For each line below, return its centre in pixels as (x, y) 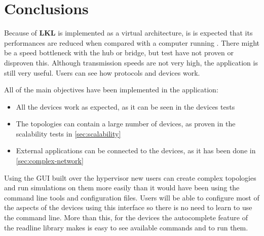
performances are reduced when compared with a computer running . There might (132, 42)
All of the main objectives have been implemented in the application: (111, 90)
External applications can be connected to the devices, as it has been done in (136, 150)
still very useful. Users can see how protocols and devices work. (102, 72)
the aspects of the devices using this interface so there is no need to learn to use (128, 207)
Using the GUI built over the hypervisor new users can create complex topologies (130, 177)
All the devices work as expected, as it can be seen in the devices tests (125, 106)
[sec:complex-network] (50, 161)
